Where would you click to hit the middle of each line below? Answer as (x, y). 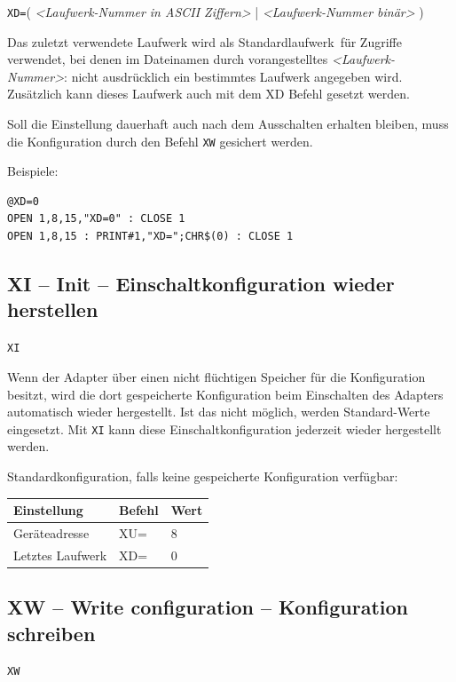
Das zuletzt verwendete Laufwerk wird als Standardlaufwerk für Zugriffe (204, 41)
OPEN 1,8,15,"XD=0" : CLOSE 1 (96, 219)
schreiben (51, 633)
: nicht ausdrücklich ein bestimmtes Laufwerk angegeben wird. (233, 76)
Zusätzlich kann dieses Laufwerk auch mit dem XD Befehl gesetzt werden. (208, 94)
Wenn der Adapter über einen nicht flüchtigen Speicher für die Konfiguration (216, 376)
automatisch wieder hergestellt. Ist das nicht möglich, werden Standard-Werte (219, 412)
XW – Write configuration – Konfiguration (208, 607)
